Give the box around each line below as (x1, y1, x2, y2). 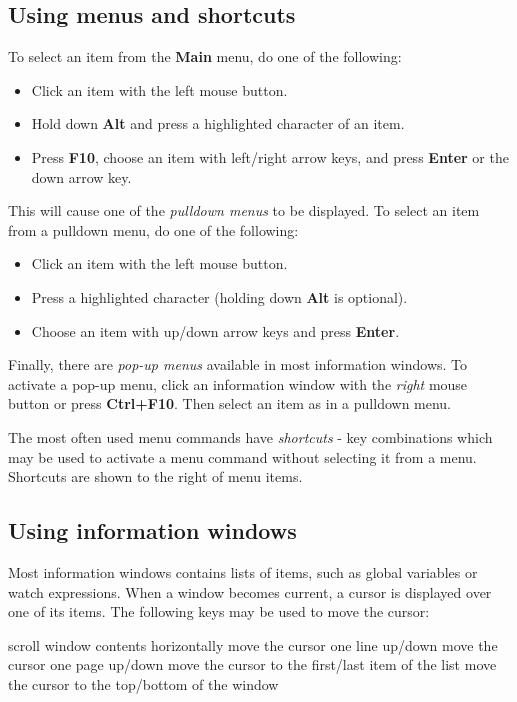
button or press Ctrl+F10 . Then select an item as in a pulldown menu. (8, 393, 452, 414)
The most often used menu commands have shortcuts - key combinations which (8, 426, 493, 447)
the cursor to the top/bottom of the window (8, 673, 279, 694)
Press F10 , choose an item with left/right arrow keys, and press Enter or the (31, 146, 509, 167)
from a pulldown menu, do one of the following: (8, 219, 299, 240)
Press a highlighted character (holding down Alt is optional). (31, 286, 408, 307)
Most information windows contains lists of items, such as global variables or (8, 561, 478, 582)
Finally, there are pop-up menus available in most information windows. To (8, 354, 468, 375)
